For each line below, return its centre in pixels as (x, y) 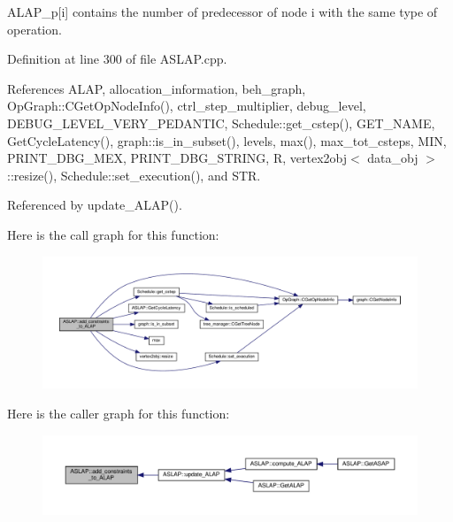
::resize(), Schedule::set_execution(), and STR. (134, 175)
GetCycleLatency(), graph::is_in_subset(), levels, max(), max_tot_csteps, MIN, (227, 140)
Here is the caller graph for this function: (119, 414)
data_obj (393, 158)
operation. (35, 29)
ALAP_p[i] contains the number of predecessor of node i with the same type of (223, 12)
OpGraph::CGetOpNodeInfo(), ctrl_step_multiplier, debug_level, (187, 106)
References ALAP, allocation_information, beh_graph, (157, 88)
